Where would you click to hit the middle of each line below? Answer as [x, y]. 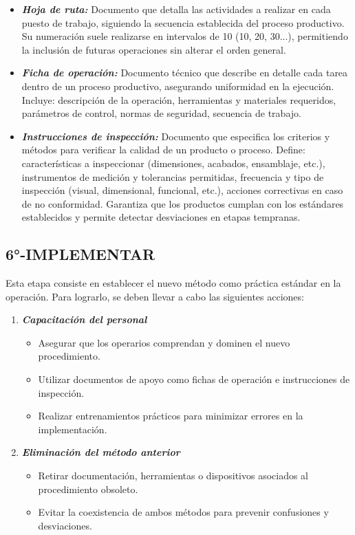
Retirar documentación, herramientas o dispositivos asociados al [173, 476]
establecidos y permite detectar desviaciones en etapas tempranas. [161, 217]
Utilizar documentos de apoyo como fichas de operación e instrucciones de [194, 379]
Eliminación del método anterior [101, 452]
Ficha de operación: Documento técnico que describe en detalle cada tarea [185, 73]
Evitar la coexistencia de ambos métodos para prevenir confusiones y [183, 512]
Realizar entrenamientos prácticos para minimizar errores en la [171, 416]
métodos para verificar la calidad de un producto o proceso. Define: [163, 150]
